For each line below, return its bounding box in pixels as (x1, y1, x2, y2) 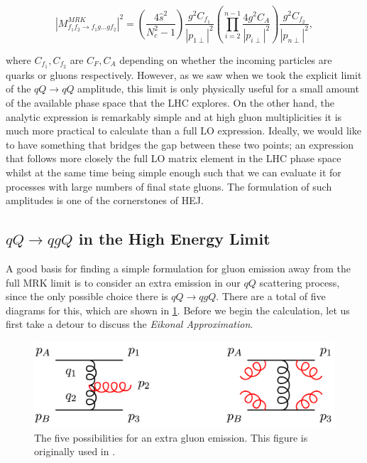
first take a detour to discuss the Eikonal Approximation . (6, 316, 253, 331)
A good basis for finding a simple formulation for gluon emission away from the (6, 260, 351, 275)
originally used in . (34, 444, 116, 459)
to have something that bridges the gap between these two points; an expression (6, 137, 354, 151)
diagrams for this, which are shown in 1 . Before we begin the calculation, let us (6, 302, 350, 317)
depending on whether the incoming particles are (119, 52, 332, 67)
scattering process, (259, 275, 340, 289)
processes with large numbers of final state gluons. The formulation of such (6, 179, 332, 193)
